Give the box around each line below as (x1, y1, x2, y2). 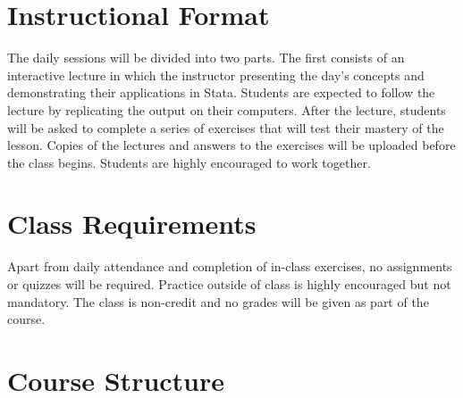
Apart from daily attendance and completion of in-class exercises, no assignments (7, 257, 452, 276)
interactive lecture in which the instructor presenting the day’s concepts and (7, 65, 425, 84)
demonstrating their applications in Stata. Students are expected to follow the (7, 83, 435, 102)
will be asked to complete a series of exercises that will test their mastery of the (7, 118, 444, 137)
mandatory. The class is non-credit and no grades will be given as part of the (7, 292, 429, 311)
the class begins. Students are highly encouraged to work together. (7, 153, 371, 171)
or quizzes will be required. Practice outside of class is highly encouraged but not (7, 275, 451, 293)
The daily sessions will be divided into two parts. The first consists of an (7, 48, 405, 67)
